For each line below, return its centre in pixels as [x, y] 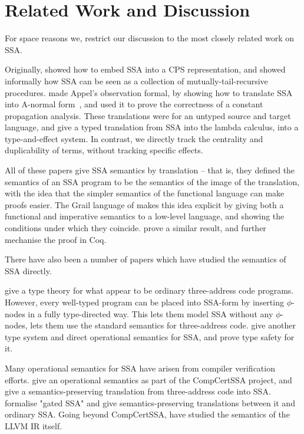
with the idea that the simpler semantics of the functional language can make [145, 193]
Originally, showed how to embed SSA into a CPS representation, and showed [145, 69]
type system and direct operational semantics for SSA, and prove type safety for [150, 336]
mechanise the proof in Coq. [56, 239]
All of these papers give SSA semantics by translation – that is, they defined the [150, 170]
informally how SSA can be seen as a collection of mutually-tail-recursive [136, 80]
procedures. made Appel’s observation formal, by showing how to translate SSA [149, 92]
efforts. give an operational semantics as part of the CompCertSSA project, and [148, 379]
